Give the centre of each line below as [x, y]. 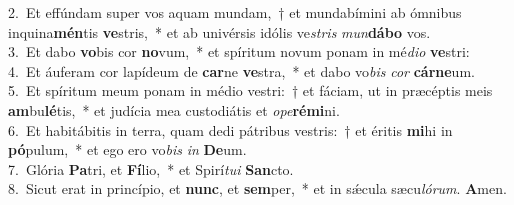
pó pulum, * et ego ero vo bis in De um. [127, 149]
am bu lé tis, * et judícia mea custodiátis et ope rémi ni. [174, 109]
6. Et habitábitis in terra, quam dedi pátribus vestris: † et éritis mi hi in [230, 129]
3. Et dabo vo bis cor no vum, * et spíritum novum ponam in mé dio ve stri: [239, 51]
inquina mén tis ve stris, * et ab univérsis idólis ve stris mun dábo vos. [219, 31]
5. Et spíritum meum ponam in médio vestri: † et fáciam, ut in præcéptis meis [250, 90]
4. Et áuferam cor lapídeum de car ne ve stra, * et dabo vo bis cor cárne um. [241, 70]
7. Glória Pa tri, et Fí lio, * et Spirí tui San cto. [151, 168]
